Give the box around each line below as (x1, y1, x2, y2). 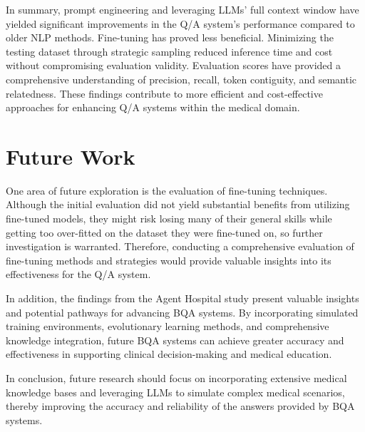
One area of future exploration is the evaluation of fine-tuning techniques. (6, 182, 328, 197)
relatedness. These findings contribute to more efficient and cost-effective (6, 86, 323, 101)
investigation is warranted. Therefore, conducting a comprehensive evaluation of (6, 239, 354, 254)
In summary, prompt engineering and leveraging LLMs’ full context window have (6, 2, 359, 16)
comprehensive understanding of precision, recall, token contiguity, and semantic (6, 71, 357, 86)
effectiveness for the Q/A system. (6, 267, 151, 282)
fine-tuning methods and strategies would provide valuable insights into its (6, 252, 331, 267)
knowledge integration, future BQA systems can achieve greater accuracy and (6, 332, 344, 347)
